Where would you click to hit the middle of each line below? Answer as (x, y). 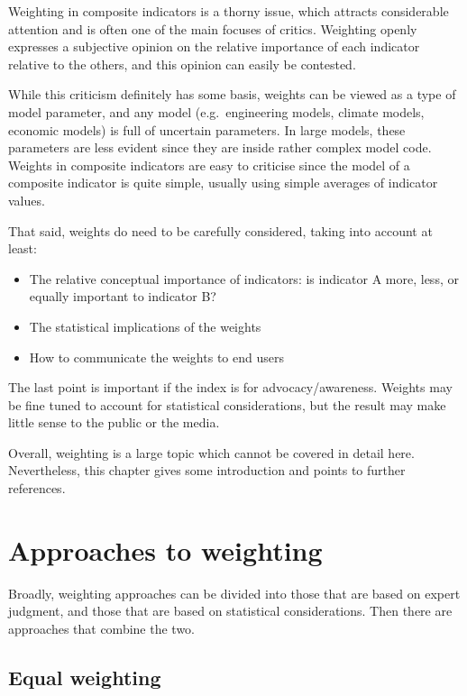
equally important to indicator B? (123, 296)
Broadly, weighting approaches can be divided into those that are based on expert (234, 593)
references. (37, 488)
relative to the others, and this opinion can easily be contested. (182, 64)
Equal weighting (85, 677)
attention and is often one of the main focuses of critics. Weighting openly (213, 28)
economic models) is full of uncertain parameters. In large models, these (207, 129)
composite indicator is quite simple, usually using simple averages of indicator (223, 183)
